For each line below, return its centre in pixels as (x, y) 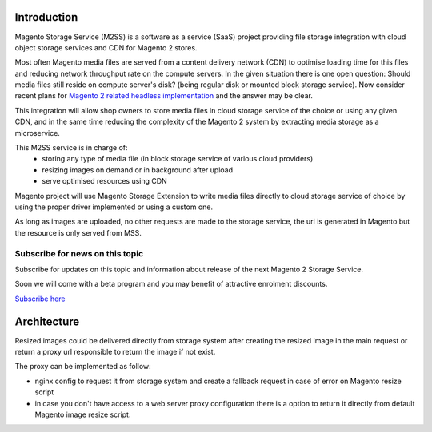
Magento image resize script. (83, 414)
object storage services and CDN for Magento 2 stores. (106, 47)
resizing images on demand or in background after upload (138, 170)
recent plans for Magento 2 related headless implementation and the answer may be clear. (164, 96)
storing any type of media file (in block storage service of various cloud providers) (178, 159)
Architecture (47, 321)
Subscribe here (40, 299)
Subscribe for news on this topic (79, 253)
